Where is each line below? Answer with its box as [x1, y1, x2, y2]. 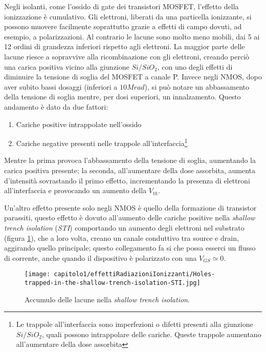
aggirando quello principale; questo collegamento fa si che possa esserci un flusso [4, 242, 256, 253]
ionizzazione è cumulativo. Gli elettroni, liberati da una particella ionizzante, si [4, 11, 252, 22]
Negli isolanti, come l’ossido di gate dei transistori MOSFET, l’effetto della [4, 1, 239, 11]
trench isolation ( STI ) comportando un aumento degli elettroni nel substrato [4, 222, 245, 233]
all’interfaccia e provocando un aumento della [4, 185, 147, 196]
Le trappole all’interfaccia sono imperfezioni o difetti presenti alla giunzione [16, 319, 253, 329]
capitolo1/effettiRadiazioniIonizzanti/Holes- [54, 271, 215, 278]
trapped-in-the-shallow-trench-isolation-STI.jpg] [25, 279, 201, 286]
